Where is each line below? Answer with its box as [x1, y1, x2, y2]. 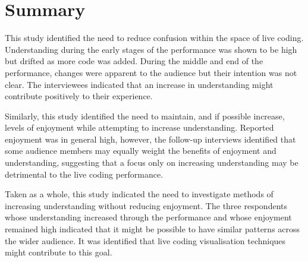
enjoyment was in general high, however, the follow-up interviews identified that [5, 132, 296, 145]
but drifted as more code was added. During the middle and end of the [5, 55, 263, 67]
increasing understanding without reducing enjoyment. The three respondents [5, 199, 287, 212]
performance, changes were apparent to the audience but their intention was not [5, 66, 297, 78]
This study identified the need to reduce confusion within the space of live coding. [5, 31, 304, 44]
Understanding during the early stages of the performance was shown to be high [5, 43, 297, 55]
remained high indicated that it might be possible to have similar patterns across [5, 223, 300, 235]
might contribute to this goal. [5, 246, 112, 258]
